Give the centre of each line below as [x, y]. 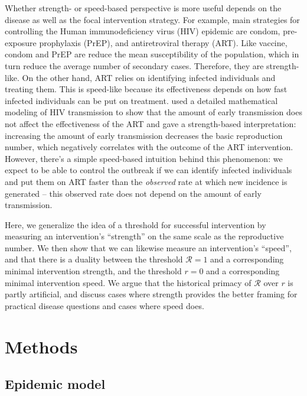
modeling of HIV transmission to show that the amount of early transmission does [153, 112]
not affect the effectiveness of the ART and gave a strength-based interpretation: [151, 123]
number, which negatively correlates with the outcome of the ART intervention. [149, 147]
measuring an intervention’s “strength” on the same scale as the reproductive [144, 236]
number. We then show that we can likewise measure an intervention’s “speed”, [148, 247]
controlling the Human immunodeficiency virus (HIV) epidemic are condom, [143, 31]
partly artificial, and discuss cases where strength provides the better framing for [151, 294]
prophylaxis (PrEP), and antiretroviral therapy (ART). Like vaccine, [163, 42]
